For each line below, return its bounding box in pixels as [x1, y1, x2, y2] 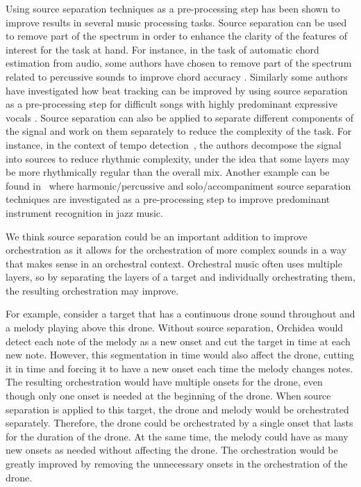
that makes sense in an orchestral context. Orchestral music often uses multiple [6, 256, 342, 270]
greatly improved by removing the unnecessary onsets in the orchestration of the [6, 456, 348, 470]
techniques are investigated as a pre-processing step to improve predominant [6, 192, 330, 206]
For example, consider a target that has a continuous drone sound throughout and [6, 306, 355, 321]
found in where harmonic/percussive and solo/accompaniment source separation [6, 178, 351, 192]
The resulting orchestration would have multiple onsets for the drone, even [6, 374, 323, 389]
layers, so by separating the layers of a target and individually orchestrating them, [6, 270, 355, 284]
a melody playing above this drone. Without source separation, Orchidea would [6, 320, 344, 335]
